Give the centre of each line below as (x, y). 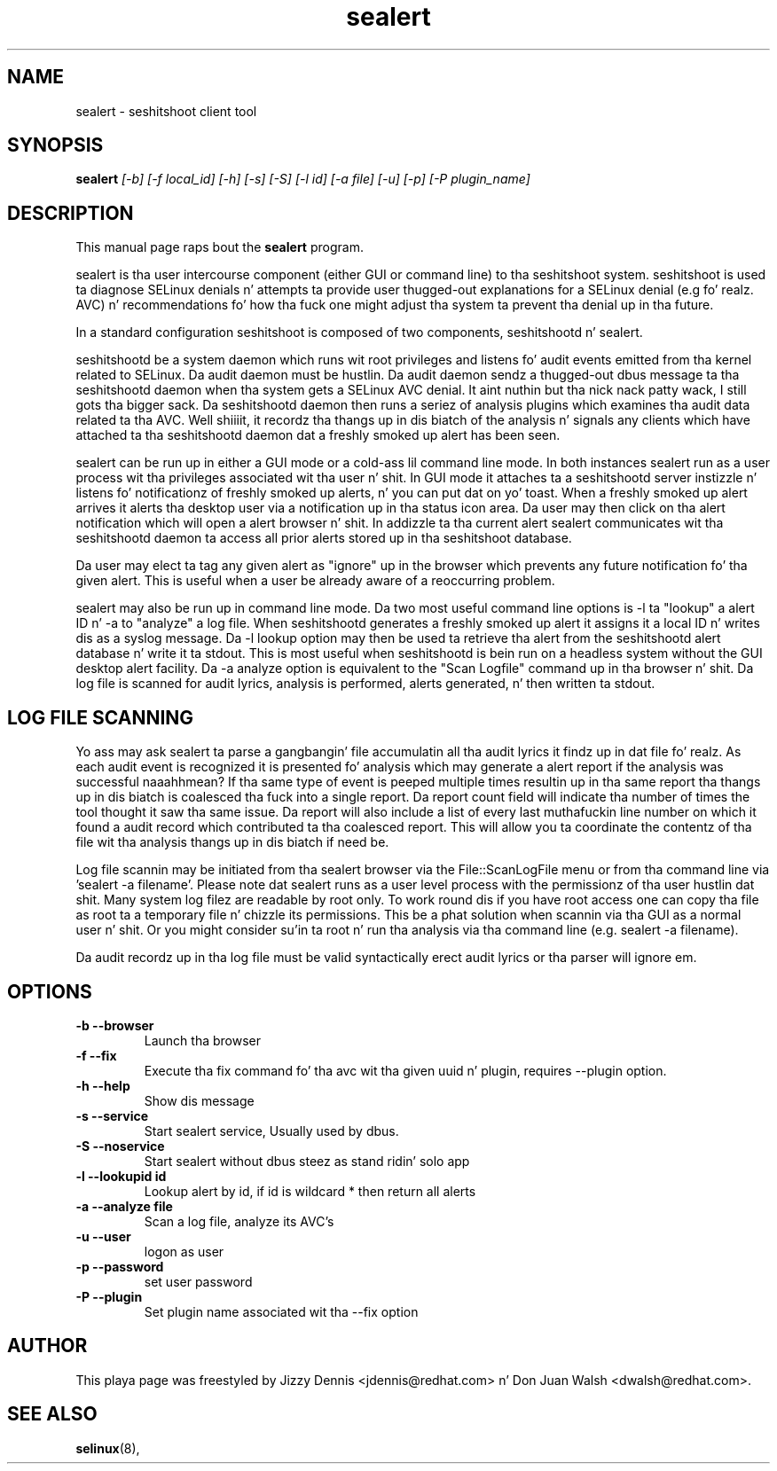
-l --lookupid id (121, 1176)
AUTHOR (47, 1346)
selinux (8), (108, 1448)
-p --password (120, 1266)
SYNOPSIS (55, 145)
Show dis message (199, 1100)
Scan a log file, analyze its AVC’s (239, 1221)
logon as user (184, 1251)
